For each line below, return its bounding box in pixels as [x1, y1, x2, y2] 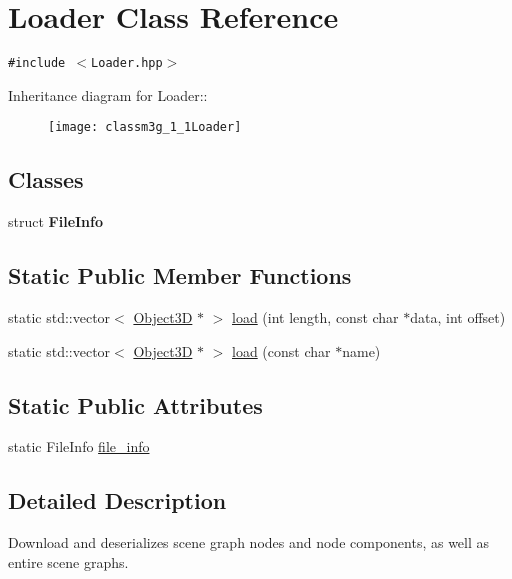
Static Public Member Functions [8, 260, 352, 291]
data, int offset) [410, 307, 506, 328]
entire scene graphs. [8, 551, 129, 572]
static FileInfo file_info [8, 436, 150, 457]
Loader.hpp [91, 56, 163, 71]
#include [8, 56, 66, 71]
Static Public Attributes [8, 389, 263, 420]
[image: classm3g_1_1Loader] [48, 120, 242, 135]
